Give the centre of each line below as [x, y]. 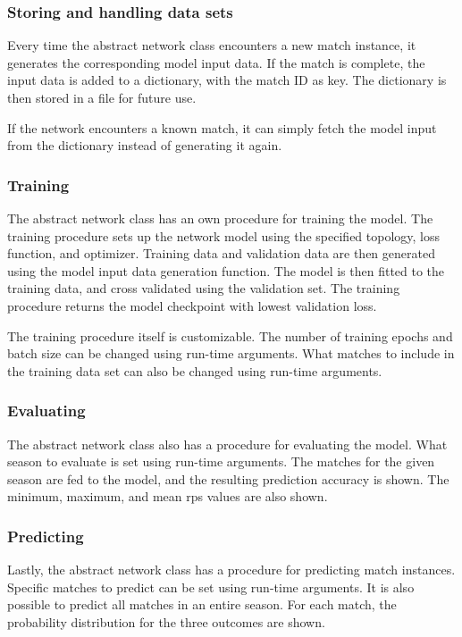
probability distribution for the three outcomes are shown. [166, 621]
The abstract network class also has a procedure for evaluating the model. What [227, 444]
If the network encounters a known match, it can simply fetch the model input [222, 127]
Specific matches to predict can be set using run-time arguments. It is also [211, 587]
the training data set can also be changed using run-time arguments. [195, 370]
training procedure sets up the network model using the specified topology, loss [224, 235]
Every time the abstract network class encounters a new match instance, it [212, 45]
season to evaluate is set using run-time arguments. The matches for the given [221, 461]
